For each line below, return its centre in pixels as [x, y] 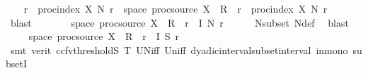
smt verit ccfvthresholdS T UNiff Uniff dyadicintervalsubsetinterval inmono [179, 49]
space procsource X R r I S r [104, 36]
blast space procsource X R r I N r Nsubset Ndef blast [179, 22]
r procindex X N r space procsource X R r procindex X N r [176, 8]
